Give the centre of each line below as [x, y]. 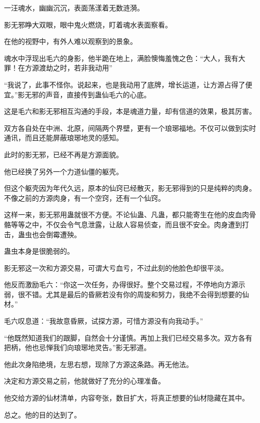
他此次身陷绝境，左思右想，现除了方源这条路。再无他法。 [98, 364]
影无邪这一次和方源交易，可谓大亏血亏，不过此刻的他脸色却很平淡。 [116, 267]
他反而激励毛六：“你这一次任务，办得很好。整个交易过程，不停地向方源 [121, 284]
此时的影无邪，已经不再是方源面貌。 [63, 154]
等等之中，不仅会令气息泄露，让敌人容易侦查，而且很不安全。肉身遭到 [126, 224]
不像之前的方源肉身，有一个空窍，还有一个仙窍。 [84, 198]
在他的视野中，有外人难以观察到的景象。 [70, 41]
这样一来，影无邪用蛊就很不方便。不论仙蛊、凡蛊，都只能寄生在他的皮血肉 [126, 214]
